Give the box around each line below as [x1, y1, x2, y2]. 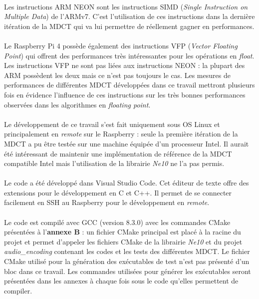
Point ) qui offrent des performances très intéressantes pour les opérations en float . [4, 50, 255, 60]
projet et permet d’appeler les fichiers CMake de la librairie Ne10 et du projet [4, 236, 243, 246]
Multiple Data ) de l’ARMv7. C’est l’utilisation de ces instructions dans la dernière [4, 11, 255, 21]
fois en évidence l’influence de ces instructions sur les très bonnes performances [4, 89, 246, 99]
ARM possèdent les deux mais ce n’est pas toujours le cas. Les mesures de [4, 69, 231, 80]
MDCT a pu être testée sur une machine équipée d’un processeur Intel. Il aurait [4, 138, 249, 148]
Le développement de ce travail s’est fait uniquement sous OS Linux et [4, 118, 220, 129]
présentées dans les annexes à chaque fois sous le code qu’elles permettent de [4, 275, 239, 286]
